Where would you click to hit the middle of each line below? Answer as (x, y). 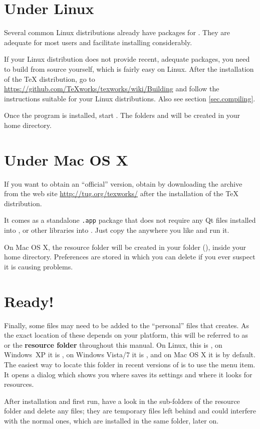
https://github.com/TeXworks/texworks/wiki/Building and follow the (112, 89)
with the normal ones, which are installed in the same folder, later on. (111, 420)
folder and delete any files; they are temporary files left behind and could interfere (130, 411)
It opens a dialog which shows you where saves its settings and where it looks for (128, 374)
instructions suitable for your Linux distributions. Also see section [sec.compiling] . (130, 98)
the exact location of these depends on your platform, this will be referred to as (126, 335)
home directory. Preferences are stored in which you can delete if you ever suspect (130, 257)
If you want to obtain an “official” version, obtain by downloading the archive (123, 183)
